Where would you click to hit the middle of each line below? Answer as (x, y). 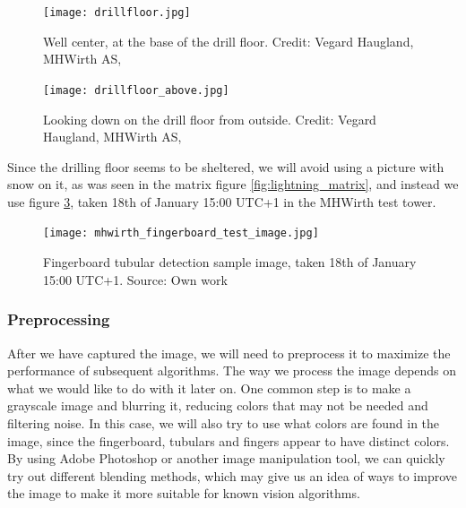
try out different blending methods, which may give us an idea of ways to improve (232, 475)
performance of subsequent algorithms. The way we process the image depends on (232, 370)
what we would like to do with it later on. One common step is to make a (209, 387)
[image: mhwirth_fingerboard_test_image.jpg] (181, 233)
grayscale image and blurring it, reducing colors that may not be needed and (218, 405)
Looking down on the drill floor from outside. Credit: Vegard (210, 119)
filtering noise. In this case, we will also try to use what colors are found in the (224, 422)
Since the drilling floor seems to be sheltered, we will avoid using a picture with (226, 166)
